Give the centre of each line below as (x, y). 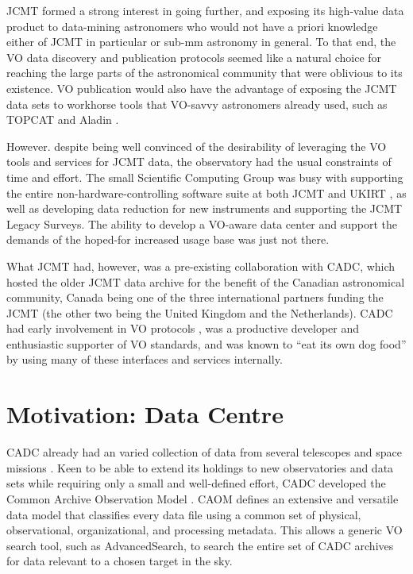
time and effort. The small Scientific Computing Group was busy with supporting (205, 177)
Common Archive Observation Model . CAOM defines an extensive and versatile (203, 498)
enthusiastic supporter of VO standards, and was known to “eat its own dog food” (206, 343)
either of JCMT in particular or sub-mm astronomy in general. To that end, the (201, 42)
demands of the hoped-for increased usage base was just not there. (168, 239)
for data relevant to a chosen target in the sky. (120, 561)
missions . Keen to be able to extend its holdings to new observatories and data (200, 467)
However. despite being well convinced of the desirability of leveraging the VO (197, 146)
